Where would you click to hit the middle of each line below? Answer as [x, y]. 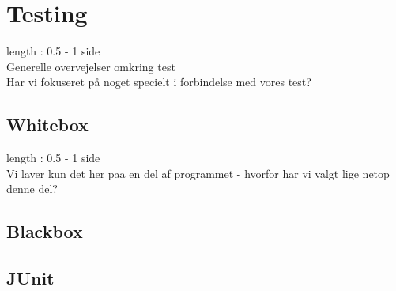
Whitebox [47, 125]
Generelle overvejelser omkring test [91, 66]
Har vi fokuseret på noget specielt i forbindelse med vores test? [159, 82]
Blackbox [45, 231]
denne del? [32, 189]
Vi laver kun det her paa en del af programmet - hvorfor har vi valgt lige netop [198, 173]
